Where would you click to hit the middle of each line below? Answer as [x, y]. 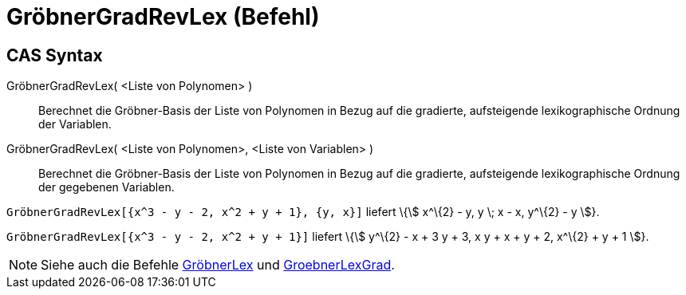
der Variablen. [75, 124]
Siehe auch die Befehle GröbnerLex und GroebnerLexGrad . [218, 265]
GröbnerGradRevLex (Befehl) [163, 17]
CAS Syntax [55, 55]
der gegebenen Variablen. [106, 187]
